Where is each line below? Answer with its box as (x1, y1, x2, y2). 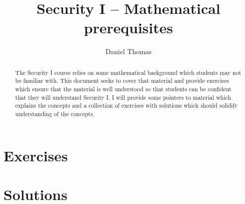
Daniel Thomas (105, 46, 152, 57)
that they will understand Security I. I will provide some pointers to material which (15, 93, 231, 101)
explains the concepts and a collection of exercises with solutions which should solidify (15, 101, 238, 110)
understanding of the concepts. (15, 109, 95, 118)
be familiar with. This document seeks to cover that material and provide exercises (15, 76, 229, 85)
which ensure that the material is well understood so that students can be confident (15, 85, 232, 93)
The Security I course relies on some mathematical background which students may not (15, 68, 242, 76)
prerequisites (84, 17, 173, 38)
